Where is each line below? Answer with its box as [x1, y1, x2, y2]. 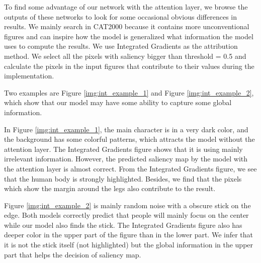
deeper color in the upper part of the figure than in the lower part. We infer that [4, 229, 253, 240]
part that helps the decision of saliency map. [4, 249, 141, 259]
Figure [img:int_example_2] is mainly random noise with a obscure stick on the [4, 200, 251, 210]
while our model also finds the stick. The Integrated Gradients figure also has [4, 219, 242, 230]
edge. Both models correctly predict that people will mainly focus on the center [4, 210, 249, 220]
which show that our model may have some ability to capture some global [4, 97, 232, 108]
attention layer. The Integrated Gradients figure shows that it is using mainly [4, 143, 243, 154]
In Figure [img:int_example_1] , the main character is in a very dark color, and [4, 124, 248, 134]
